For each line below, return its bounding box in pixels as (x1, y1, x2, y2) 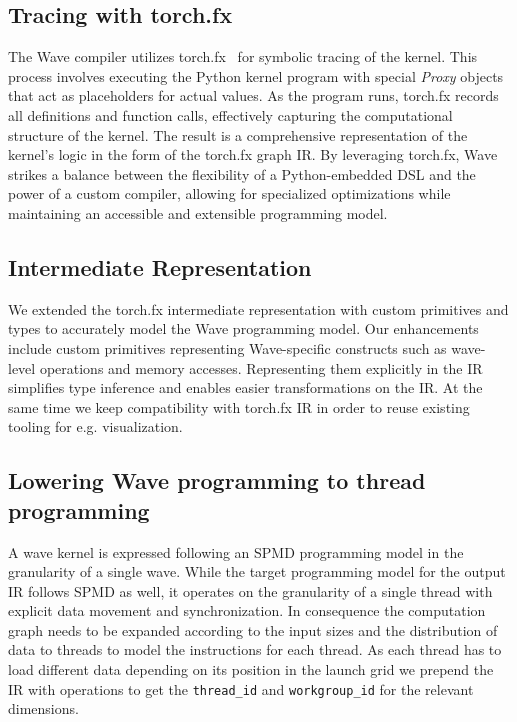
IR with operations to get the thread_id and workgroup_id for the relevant (8, 678, 474, 699)
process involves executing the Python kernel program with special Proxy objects (8, 65, 504, 86)
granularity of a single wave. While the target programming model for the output (8, 561, 506, 582)
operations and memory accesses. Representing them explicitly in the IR (39, 357, 483, 378)
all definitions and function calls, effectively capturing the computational (8, 104, 453, 125)
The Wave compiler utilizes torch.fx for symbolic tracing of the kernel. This (8, 46, 478, 67)
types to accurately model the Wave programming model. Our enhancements (8, 318, 479, 339)
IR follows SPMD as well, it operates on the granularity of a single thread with (8, 580, 493, 601)
